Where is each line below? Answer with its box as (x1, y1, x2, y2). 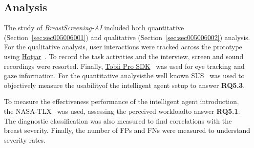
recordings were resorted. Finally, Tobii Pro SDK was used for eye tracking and (4, 61, 245, 71)
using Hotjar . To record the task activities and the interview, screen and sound (4, 51, 244, 61)
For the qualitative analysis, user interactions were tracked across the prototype (4, 42, 242, 52)
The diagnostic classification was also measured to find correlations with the (4, 115, 232, 126)
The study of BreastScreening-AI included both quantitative (4, 22, 184, 33)
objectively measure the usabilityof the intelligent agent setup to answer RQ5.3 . (4, 80, 245, 90)
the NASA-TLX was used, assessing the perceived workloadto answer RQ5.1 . (4, 106, 240, 116)
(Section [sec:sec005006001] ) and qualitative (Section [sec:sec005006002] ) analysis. (4, 32, 250, 42)
